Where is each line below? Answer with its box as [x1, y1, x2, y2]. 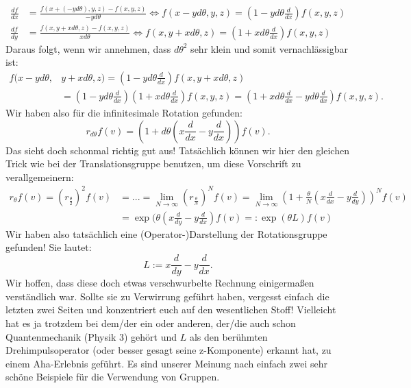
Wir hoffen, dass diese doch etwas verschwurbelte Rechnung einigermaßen [5, 276, 314, 290]
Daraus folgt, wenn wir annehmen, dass [5, 41, 171, 56]
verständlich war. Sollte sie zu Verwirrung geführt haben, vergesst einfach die [5, 289, 329, 303]
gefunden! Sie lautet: [5, 240, 92, 254]
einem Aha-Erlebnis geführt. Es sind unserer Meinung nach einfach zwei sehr [5, 356, 327, 370]
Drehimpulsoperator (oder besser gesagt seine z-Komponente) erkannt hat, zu [5, 343, 332, 357]
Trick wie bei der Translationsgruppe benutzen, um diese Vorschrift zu [5, 156, 301, 171]
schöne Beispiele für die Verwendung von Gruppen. [5, 369, 220, 384]
